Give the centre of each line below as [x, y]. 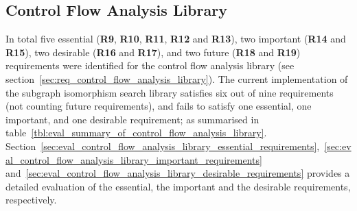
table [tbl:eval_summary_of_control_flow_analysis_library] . [136, 133]
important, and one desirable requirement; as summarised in [133, 119]
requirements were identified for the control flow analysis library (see [150, 65]
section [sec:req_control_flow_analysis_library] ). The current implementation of [177, 78]
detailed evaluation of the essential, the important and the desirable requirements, [178, 186]
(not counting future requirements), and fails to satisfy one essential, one [159, 106]
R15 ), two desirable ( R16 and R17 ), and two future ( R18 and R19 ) [153, 52]
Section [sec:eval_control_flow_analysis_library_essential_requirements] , [163, 146]
